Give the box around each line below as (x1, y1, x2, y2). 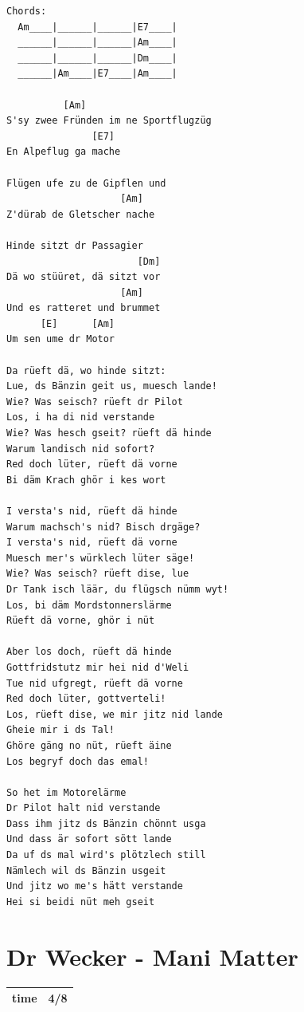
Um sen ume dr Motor (6, 333, 115, 345)
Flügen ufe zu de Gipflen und (6, 177, 166, 189)
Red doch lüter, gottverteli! (6, 693, 166, 705)
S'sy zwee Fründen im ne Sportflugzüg (6, 115, 212, 127)
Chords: (6, 6, 47, 17)
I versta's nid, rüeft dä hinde (6, 506, 177, 517)
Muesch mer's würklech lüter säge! (6, 552, 195, 564)
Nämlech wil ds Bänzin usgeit (6, 864, 166, 876)
